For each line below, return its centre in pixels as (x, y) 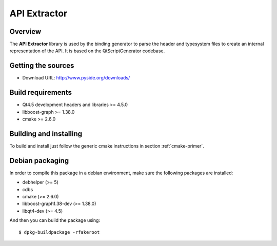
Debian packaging (39, 161)
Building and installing (46, 134)
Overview (25, 32)
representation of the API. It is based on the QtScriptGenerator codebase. (87, 51)
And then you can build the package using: (55, 220)
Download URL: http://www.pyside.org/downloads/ (76, 78)
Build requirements (41, 93)
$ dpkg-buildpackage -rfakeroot (59, 232)
